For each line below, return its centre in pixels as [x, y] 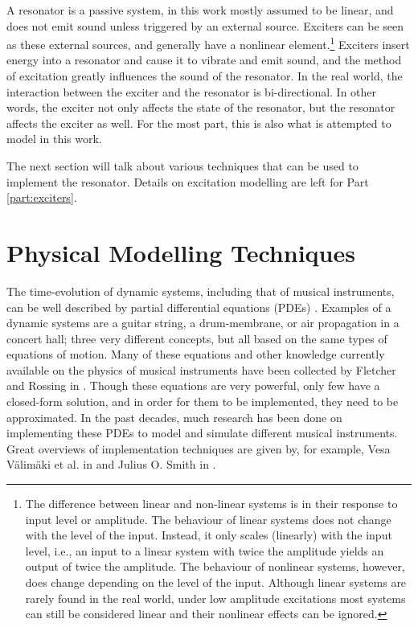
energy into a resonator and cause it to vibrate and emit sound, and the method [204, 60]
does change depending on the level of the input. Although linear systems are [216, 582]
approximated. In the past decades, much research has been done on [174, 417]
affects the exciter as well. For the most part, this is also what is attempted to [199, 123]
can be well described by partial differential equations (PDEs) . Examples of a [199, 307]
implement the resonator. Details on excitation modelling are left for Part [188, 181]
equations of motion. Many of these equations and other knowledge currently [196, 354]
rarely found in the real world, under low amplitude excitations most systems [215, 598]
